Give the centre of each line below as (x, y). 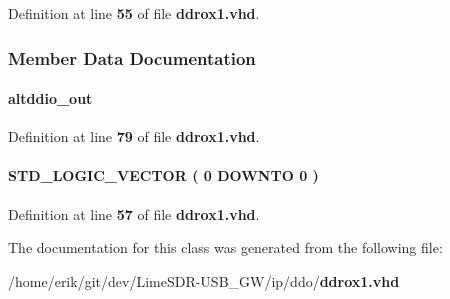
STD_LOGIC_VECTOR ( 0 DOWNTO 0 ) (163, 175)
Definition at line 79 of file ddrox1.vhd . (134, 136)
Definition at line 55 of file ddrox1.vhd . (134, 13)
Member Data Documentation (132, 57)
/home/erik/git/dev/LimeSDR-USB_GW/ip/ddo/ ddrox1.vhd (204, 280)
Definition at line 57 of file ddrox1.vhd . (134, 213)
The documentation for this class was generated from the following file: (225, 247)
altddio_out (50, 98)
